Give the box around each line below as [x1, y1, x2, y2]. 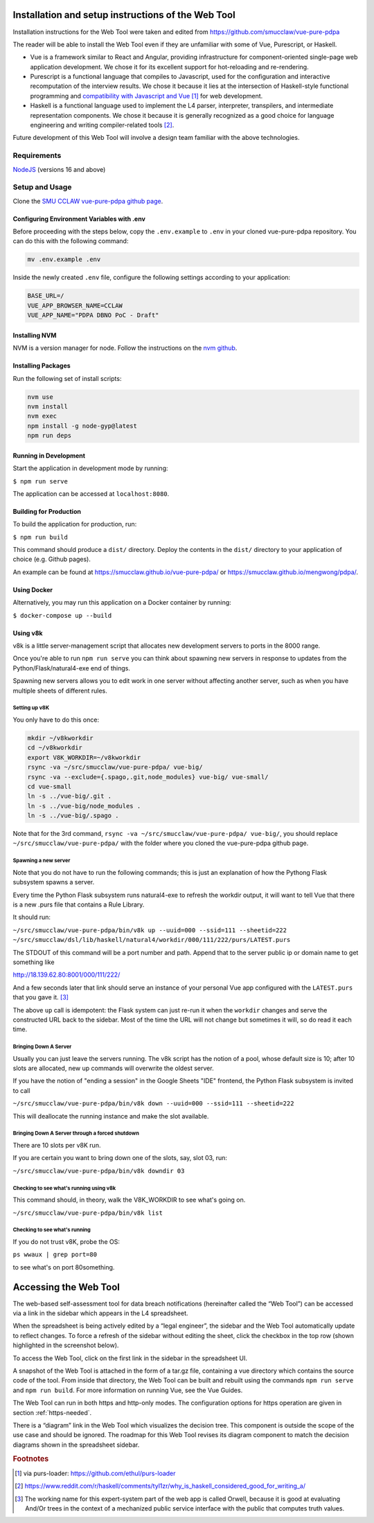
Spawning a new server [12, 857, 71, 864]
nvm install [27, 402, 69, 410]
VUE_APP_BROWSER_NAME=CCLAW [27, 301, 123, 310]
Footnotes [12, 1454, 49, 1464]
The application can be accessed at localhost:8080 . [12, 489, 170, 498]
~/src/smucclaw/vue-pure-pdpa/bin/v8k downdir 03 [12, 1167, 185, 1175]
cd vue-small [27, 783, 72, 790]
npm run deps [27, 431, 72, 440]
